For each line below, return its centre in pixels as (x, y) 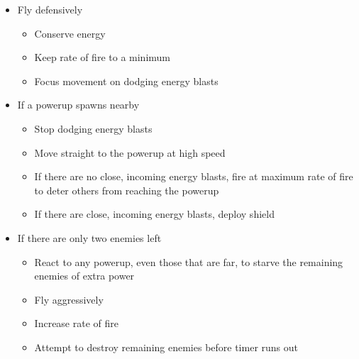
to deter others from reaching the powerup (127, 190)
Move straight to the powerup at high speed (130, 152)
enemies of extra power (84, 276)
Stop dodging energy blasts (93, 128)
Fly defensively (50, 9)
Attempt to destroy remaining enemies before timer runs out (166, 347)
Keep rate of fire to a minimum (102, 57)
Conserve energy (70, 33)
